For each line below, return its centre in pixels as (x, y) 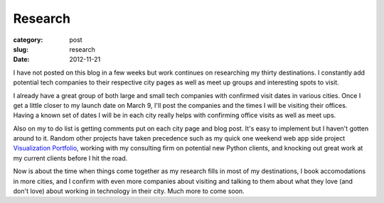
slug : (21, 49)
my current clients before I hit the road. (70, 158)
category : (28, 40)
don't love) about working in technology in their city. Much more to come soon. (129, 191)
